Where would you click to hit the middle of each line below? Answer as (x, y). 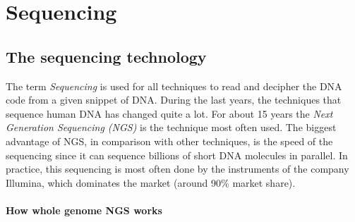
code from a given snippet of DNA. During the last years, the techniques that (174, 100)
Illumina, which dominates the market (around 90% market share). (151, 182)
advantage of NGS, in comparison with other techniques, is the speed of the (169, 141)
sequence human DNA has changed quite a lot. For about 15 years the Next (169, 113)
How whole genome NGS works (84, 210)
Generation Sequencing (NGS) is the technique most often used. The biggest (171, 127)
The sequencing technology (106, 56)
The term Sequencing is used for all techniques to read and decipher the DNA (174, 86)
